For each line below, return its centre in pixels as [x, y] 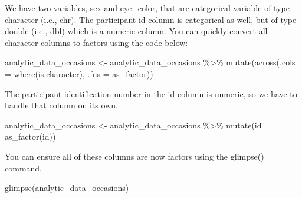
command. [23, 168]
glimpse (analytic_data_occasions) [67, 188]
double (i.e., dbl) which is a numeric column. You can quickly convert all [136, 31]
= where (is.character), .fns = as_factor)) [79, 73]
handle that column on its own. [61, 105]
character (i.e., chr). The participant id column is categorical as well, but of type [151, 19]
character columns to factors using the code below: [96, 42]
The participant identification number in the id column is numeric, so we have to [151, 93]
